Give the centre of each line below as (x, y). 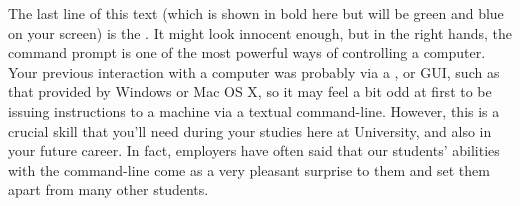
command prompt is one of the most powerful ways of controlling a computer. (247, 52)
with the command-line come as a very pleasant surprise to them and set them (249, 169)
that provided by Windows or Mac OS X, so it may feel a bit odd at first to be (250, 91)
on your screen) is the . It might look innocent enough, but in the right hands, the (260, 32)
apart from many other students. (108, 189)
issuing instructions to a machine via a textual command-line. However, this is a (254, 110)
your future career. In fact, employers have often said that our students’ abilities (254, 150)
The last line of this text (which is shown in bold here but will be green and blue (256, 13)
